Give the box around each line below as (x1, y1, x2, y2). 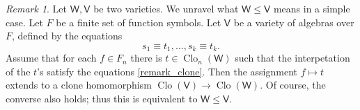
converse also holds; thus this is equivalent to (6, 91, 198, 106)
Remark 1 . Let (6, 1, 68, 15)
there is (130, 51, 162, 65)
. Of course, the (260, 77, 326, 92)
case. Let (6, 15, 43, 29)
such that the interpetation (235, 51, 350, 65)
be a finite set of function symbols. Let (56, 15, 221, 29)
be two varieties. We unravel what (93, 1, 239, 15)
